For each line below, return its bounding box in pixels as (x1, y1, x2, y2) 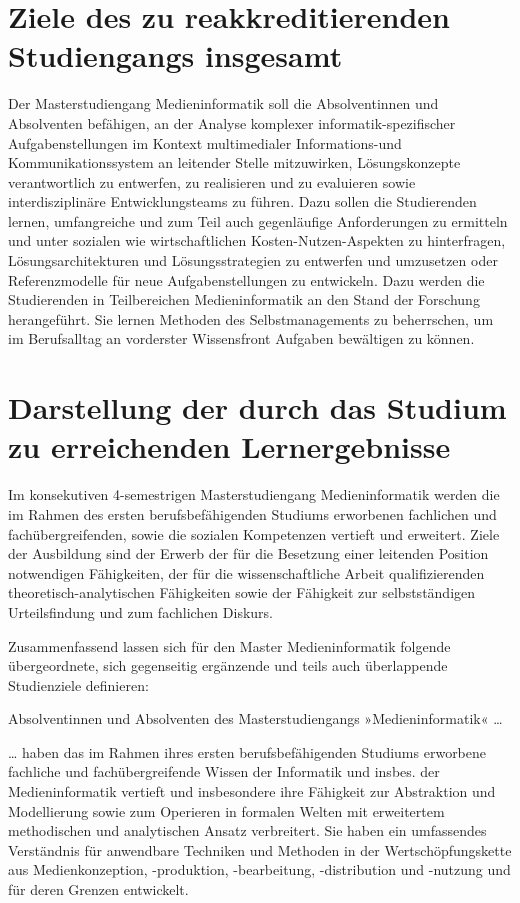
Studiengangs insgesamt (8, 35, 343, 76)
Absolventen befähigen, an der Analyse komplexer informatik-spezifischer (8, 112, 456, 133)
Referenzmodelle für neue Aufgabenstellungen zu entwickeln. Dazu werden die (8, 269, 485, 290)
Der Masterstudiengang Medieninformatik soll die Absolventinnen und (8, 93, 439, 114)
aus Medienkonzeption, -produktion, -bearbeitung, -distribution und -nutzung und (8, 859, 511, 880)
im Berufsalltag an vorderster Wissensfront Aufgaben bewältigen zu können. (8, 328, 475, 349)
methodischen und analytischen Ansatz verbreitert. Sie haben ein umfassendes (8, 820, 487, 841)
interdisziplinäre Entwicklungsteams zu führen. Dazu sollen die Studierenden (8, 191, 477, 212)
